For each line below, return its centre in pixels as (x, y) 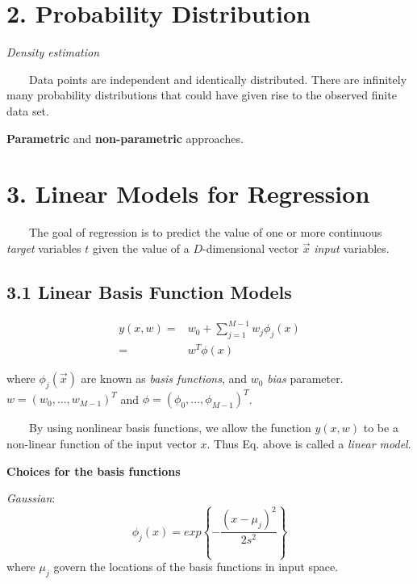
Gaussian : (31, 498)
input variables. (352, 248)
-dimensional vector (251, 248)
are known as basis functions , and (164, 378)
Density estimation (53, 52)
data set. (28, 110)
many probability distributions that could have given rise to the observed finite (202, 95)
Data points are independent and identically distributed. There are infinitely (218, 79)
